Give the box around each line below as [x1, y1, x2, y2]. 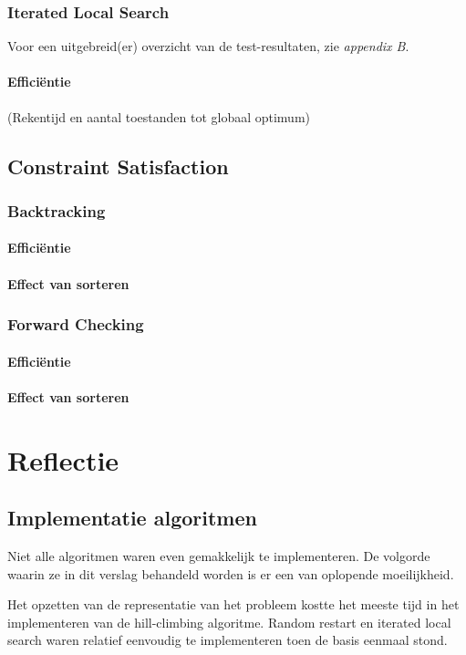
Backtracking [7, 199, 106, 222]
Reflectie [7, 441, 119, 478]
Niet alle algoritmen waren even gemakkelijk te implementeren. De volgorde [7, 546, 430, 565]
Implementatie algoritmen [7, 504, 257, 532]
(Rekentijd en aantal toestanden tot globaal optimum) [7, 107, 311, 126]
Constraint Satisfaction [7, 151, 229, 180]
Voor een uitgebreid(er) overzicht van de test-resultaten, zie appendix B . [7, 36, 409, 56]
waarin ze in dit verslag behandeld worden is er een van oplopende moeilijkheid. [7, 564, 454, 583]
